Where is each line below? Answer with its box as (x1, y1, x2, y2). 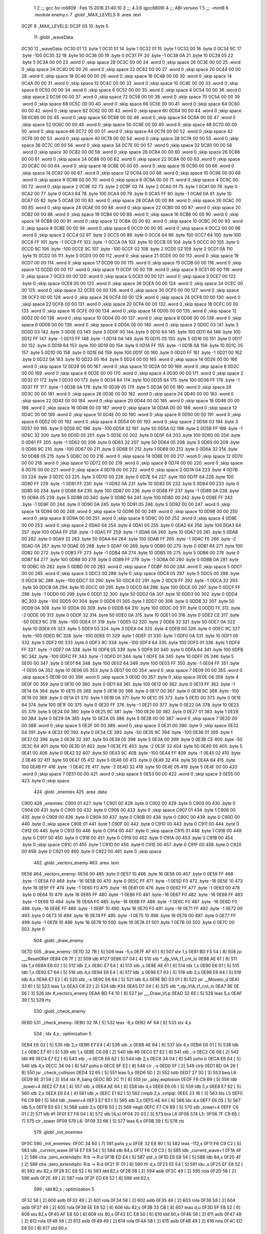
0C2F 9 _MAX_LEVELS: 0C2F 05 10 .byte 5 (21, 23, 108, 29)
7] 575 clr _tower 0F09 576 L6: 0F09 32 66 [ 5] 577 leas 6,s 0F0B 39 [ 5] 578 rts (21, 1118, 185, 1124)
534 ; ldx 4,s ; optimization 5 (33, 1031, 92, 1037)
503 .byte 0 (21, 926, 45, 932)
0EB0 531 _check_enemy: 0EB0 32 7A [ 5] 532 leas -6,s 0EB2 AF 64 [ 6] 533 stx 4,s (21, 1019, 192, 1025)
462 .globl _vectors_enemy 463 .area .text (33, 859, 119, 866)
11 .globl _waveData (33, 35, 73, 40)
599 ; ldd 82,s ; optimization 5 (33, 1186, 95, 1192)
